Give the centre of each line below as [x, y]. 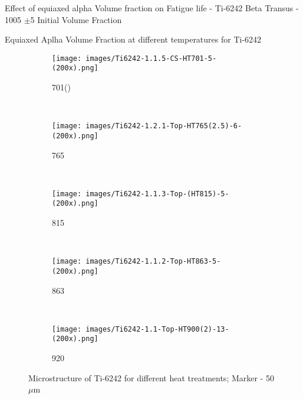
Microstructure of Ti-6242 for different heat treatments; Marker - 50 [151, 377]
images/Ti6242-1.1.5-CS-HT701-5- [151, 58]
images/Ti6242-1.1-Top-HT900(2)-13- [157, 329]
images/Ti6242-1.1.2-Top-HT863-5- [153, 262]
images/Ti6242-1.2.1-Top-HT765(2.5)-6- [164, 126]
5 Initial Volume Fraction [76, 19]
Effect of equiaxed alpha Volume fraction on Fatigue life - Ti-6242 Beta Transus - [152, 8]
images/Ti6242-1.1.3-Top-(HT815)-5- [157, 194]
